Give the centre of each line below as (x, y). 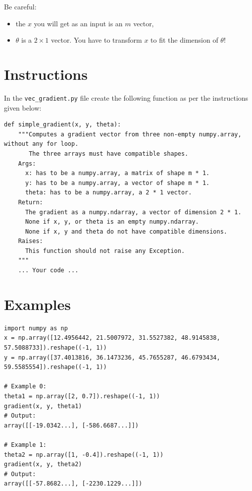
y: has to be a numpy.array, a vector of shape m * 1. (117, 183)
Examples (37, 304)
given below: (23, 107)
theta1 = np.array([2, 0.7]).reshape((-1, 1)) (82, 396)
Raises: (30, 241)
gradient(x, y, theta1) (43, 406)
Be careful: (20, 6)
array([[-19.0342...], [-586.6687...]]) (72, 425)
